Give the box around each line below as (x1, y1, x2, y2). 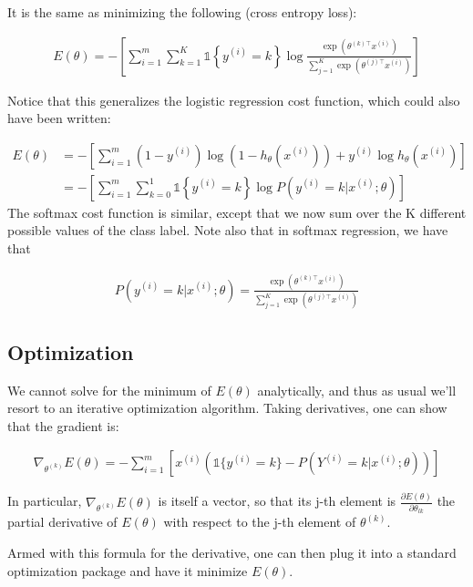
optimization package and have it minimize (7, 561, 248, 580)
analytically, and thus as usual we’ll (257, 380, 457, 399)
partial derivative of (7, 512, 118, 531)
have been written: (7, 108, 111, 128)
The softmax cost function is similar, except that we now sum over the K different (7, 202, 467, 221)
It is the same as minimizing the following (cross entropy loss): (7, 3, 357, 21)
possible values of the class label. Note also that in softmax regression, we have (7, 221, 448, 240)
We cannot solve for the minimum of (7, 380, 211, 399)
